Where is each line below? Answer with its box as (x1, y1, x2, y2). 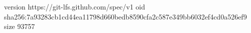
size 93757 (4, 21, 35, 31)
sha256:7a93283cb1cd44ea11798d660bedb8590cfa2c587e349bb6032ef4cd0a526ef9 (4, 11, 247, 21)
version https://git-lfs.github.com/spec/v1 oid (4, 1, 145, 11)
